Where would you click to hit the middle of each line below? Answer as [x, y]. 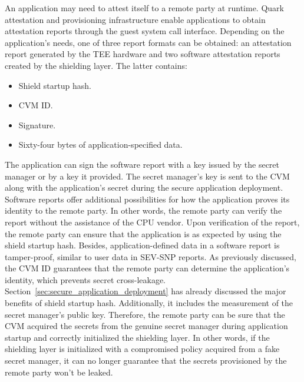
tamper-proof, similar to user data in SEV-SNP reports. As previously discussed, [151, 256]
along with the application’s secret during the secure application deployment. [144, 187]
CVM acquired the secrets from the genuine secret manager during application [146, 326]
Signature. [37, 124]
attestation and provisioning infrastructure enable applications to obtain [135, 19]
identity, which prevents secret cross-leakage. [85, 279]
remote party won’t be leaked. [59, 372]
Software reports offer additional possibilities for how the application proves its [147, 199]
